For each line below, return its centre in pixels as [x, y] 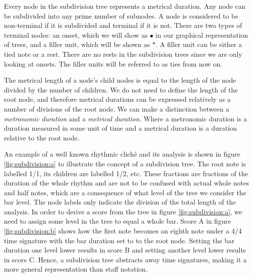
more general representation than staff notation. [76, 269]
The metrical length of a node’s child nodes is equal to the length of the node [120, 80]
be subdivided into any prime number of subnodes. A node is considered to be [121, 15]
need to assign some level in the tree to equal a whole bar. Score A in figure [117, 221]
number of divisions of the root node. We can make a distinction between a [117, 108]
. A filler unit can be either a [199, 44]
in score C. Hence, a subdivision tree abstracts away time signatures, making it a [126, 259]
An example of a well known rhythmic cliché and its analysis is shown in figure [122, 154]
